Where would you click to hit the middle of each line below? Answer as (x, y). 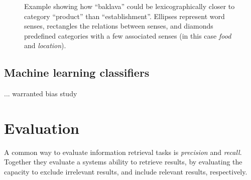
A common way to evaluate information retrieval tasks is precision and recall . (123, 152)
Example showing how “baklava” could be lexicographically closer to (130, 6)
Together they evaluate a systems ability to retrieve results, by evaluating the (123, 162)
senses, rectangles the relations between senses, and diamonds (119, 26)
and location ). (45, 45)
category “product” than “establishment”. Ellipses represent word (124, 16)
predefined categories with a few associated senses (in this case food (128, 35)
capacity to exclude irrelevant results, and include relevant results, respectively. (126, 172)
